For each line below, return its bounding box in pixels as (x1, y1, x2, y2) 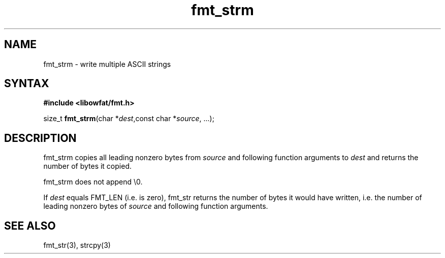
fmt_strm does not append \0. (43, 177, 143, 187)
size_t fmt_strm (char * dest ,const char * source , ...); (43, 114, 214, 123)
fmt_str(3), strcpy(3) (43, 241, 111, 250)
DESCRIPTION (4, 131, 77, 144)
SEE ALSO (4, 219, 56, 232)
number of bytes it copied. (43, 162, 132, 171)
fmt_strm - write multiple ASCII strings (43, 59, 171, 68)
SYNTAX (4, 77, 49, 90)
